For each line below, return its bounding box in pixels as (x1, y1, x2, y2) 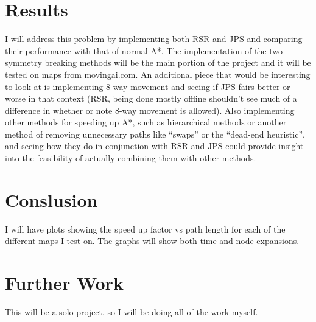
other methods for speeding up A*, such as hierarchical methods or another (5, 116, 287, 128)
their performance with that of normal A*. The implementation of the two (5, 44, 283, 57)
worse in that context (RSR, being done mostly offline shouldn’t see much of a (5, 92, 297, 105)
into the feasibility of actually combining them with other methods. (5, 152, 256, 164)
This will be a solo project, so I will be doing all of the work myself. (5, 306, 258, 318)
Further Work (5, 270, 124, 295)
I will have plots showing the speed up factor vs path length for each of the (5, 222, 286, 235)
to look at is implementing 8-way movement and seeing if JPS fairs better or (5, 80, 290, 93)
